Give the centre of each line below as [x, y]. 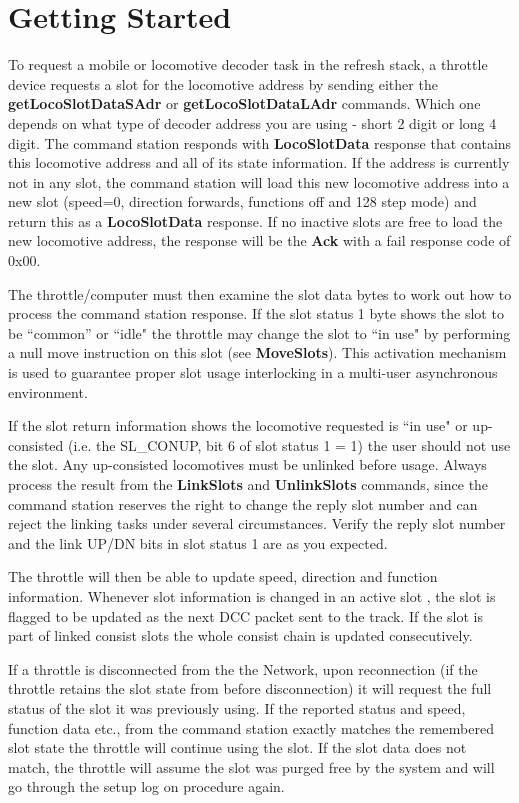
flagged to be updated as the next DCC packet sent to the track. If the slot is [245, 615]
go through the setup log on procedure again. [146, 786]
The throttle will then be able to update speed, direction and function [223, 576]
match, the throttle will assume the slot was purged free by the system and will [251, 766]
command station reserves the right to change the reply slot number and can [243, 503]
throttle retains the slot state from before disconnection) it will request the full [250, 688]
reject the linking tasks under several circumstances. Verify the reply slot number [257, 523]
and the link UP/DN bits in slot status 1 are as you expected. [198, 542]
